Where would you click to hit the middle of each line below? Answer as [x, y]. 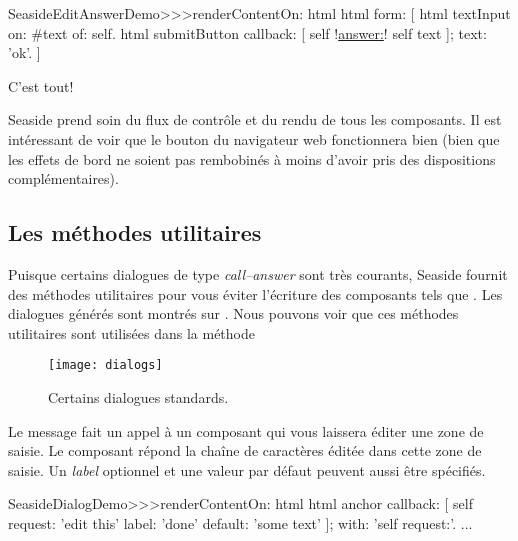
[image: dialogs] [105, 365]
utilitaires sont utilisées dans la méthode [131, 332]
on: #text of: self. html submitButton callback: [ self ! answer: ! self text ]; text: [247, 32]
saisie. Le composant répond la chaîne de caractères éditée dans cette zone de [245, 450]
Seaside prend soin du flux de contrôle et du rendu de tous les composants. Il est [255, 119]
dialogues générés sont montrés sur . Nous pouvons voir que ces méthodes [233, 313]
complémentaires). [63, 178]
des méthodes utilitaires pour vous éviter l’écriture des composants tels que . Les [255, 293]
